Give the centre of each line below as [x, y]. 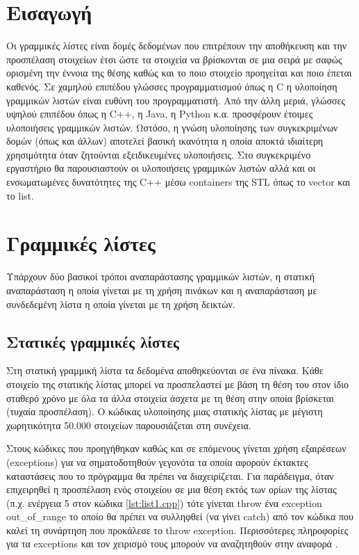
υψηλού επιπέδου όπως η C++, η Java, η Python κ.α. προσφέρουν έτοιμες [160, 114]
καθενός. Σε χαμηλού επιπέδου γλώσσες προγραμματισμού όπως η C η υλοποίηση [172, 86]
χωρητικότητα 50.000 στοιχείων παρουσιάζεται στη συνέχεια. [129, 425]
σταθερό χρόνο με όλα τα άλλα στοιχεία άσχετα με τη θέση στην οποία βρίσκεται [170, 397]
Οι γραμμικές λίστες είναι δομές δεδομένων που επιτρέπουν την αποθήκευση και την [177, 46]
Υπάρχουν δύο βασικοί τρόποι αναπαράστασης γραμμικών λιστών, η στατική [161, 276]
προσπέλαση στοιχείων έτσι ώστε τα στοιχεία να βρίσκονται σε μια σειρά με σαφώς [174, 59]
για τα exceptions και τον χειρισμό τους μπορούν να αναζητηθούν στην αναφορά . [172, 544]
